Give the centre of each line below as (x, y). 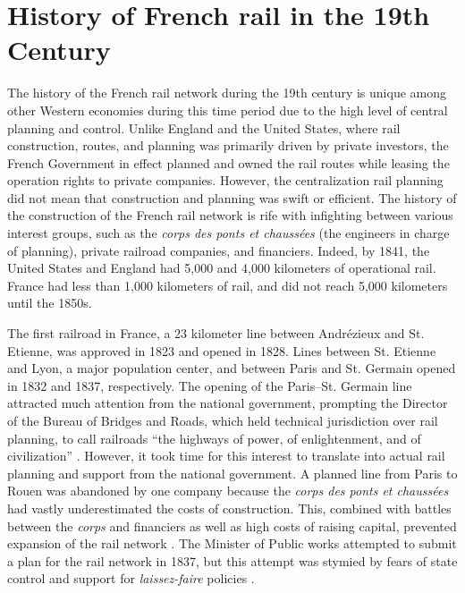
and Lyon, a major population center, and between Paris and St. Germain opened (232, 368)
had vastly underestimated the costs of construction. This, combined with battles (229, 508)
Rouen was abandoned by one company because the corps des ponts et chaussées (228, 491)
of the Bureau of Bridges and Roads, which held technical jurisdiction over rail (223, 420)
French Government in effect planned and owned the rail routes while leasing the (228, 162)
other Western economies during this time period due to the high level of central (228, 110)
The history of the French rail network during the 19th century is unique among (227, 93)
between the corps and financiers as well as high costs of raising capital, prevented (232, 525)
